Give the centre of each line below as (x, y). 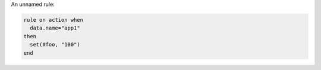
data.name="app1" (55, 28)
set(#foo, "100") (55, 45)
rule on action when (53, 20)
